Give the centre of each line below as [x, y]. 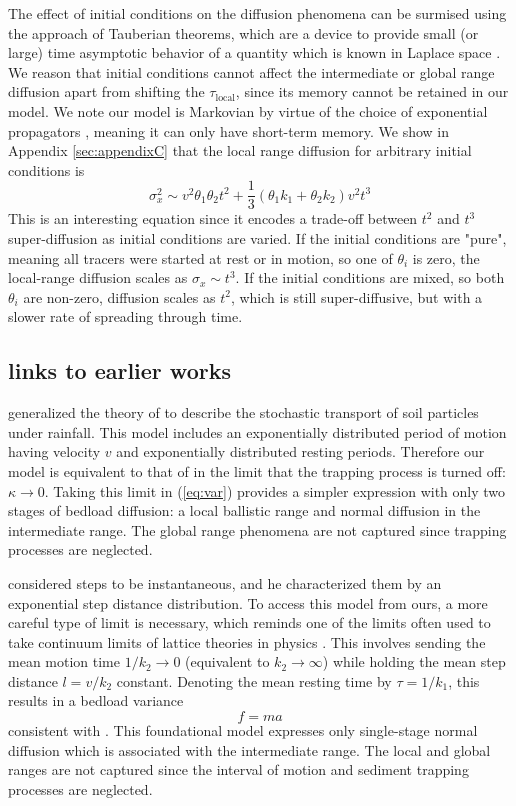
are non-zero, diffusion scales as [119, 296]
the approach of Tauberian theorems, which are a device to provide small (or [243, 32]
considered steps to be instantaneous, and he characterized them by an [225, 582]
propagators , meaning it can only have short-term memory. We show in [229, 130]
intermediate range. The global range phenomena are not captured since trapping [257, 529]
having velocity [54, 451]
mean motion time [64, 661]
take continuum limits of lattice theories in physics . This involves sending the [247, 641]
